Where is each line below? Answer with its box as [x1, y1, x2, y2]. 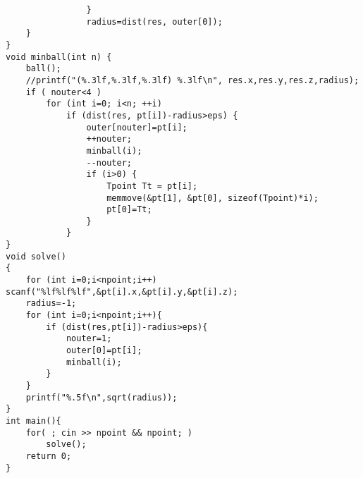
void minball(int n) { [6, 51, 112, 62]
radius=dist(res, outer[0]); [86, 16, 223, 27]
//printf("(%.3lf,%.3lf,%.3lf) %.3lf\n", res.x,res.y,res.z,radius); [25, 75, 359, 85]
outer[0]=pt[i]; [66, 345, 142, 356]
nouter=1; [66, 333, 112, 344]
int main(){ [6, 415, 61, 426]
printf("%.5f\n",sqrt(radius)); [25, 392, 178, 403]
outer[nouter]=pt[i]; [86, 122, 187, 133]
